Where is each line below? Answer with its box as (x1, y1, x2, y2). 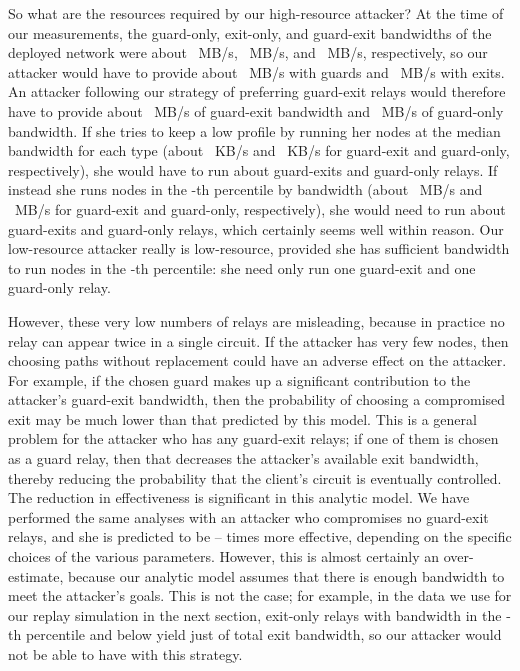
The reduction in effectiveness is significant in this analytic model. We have (8, 487, 470, 508)
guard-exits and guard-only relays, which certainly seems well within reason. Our (8, 218, 504, 239)
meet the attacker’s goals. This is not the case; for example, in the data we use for (8, 585, 512, 606)
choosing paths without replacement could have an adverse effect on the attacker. (8, 350, 507, 371)
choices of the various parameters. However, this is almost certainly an (8, 546, 440, 567)
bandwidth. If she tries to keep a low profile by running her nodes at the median (8, 120, 501, 141)
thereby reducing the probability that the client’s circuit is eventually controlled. (8, 467, 502, 488)
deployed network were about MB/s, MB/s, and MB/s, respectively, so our (8, 42, 488, 63)
